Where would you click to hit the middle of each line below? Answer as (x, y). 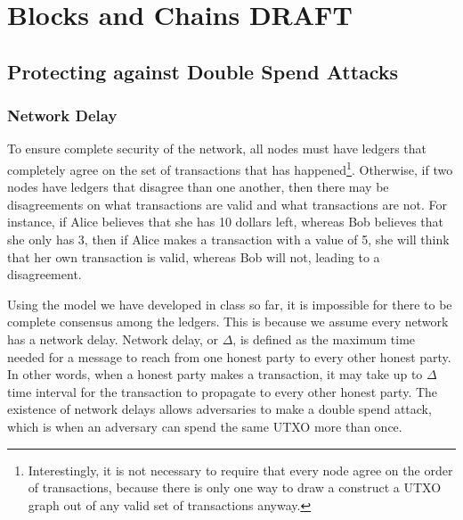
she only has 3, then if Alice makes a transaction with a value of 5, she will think (228, 239)
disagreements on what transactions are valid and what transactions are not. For (227, 204)
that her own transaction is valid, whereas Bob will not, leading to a (194, 256)
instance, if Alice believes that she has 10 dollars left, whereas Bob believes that (225, 222)
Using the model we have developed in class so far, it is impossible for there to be (230, 304)
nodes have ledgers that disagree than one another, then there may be (198, 187)
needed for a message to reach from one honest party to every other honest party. (229, 356)
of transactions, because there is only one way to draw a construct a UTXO (235, 487)
